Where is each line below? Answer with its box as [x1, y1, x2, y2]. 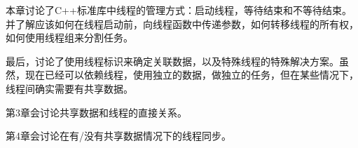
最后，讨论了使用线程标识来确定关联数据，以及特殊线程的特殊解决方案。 [6, 53, 339, 68]
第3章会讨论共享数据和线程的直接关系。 [6, 105, 187, 119]
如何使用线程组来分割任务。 [6, 30, 133, 45]
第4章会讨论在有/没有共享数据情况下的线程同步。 [6, 128, 231, 143]
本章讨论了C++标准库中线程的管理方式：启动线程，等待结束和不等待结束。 [6, 3, 352, 17]
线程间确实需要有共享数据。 [6, 81, 133, 95]
